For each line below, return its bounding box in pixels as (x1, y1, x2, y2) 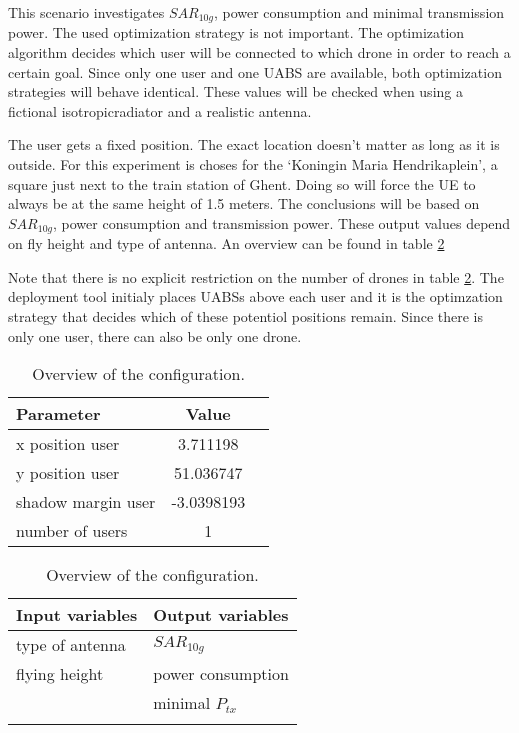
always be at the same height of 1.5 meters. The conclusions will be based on (8, 193, 480, 214)
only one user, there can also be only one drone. (8, 325, 302, 346)
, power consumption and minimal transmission (213, 2, 505, 22)
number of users (16, 519, 128, 543)
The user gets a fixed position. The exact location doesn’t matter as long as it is (8, 134, 500, 155)
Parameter (16, 402, 101, 426)
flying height (16, 662, 104, 686)
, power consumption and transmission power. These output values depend (53, 212, 511, 233)
